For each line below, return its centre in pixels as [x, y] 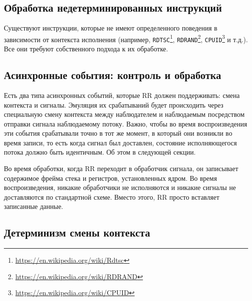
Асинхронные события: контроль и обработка [113, 75]
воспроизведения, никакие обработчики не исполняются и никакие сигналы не [120, 187]
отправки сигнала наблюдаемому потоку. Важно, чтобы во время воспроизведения [126, 123]
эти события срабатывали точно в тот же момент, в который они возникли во [118, 133]
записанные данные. [34, 206]
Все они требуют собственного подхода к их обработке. [86, 49]
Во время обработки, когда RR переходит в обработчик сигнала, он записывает [121, 168]
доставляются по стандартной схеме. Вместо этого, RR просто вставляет [112, 197]
